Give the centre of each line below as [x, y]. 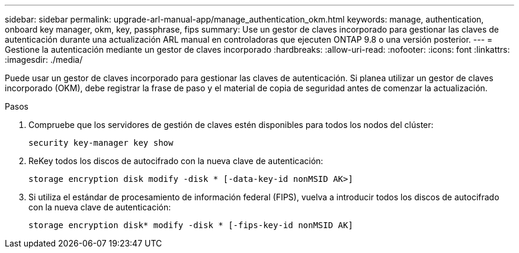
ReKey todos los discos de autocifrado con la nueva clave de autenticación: [176, 161]
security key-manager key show [101, 143]
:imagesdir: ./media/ [44, 60]
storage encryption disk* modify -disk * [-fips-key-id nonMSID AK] [191, 225]
